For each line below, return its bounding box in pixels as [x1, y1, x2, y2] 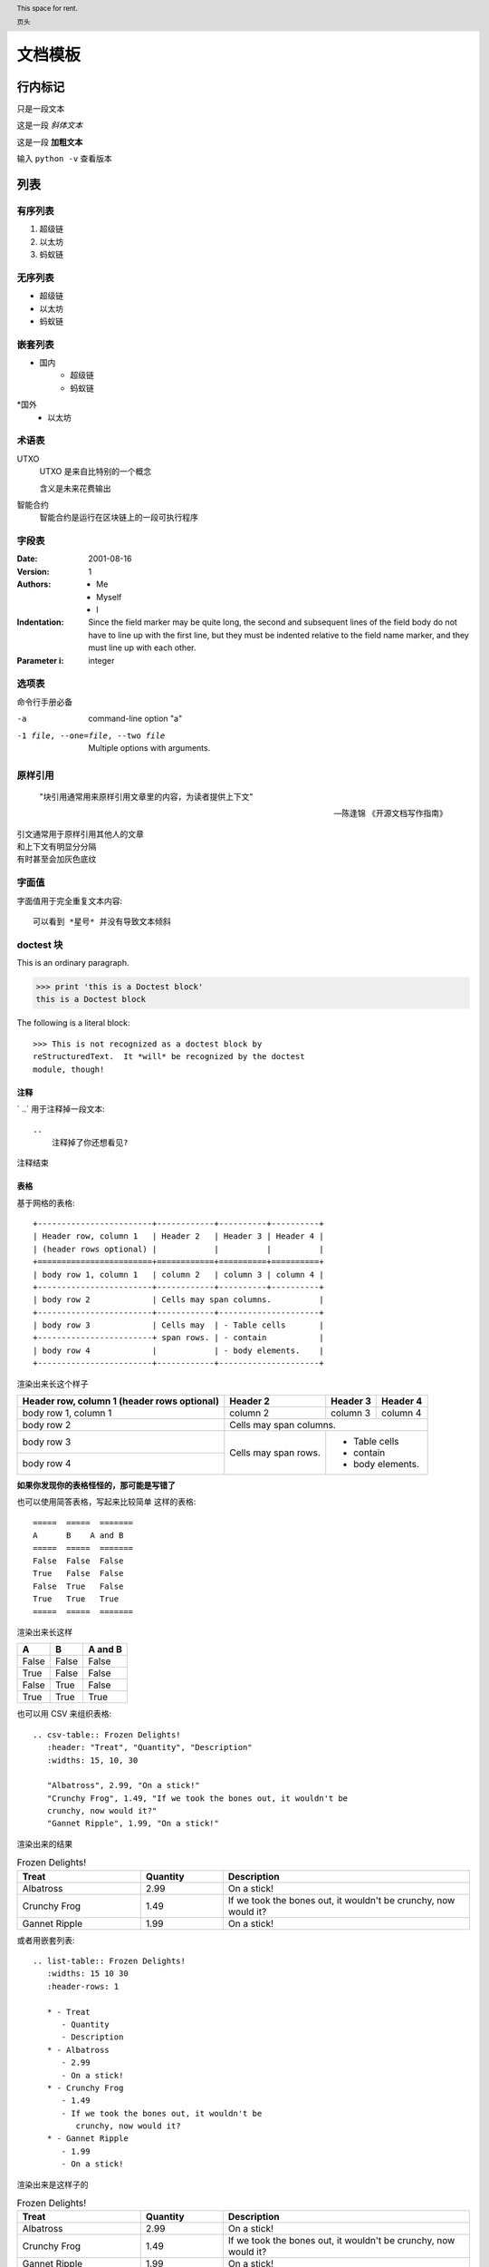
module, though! [33, 1064, 105, 1075]
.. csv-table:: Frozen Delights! [33, 1729, 181, 1740]
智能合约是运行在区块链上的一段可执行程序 [39, 512, 198, 523]
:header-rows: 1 [46, 1981, 120, 1991]
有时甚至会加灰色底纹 [16, 853, 97, 865]
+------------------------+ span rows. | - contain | [33, 1333, 325, 1343]
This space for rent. [16, 4, 79, 13]
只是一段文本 [16, 102, 65, 113]
